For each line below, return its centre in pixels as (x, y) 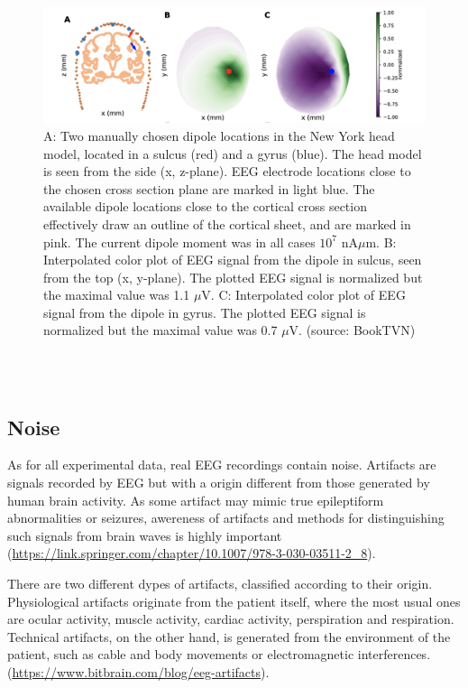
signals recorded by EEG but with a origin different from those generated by (219, 483)
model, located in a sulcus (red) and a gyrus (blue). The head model (233, 153)
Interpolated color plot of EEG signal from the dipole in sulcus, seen (233, 260)
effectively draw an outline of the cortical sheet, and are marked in (227, 223)
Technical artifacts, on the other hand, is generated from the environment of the (229, 636)
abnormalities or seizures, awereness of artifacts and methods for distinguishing (226, 518)
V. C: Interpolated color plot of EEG (303, 295)
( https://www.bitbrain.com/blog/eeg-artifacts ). (138, 672)
